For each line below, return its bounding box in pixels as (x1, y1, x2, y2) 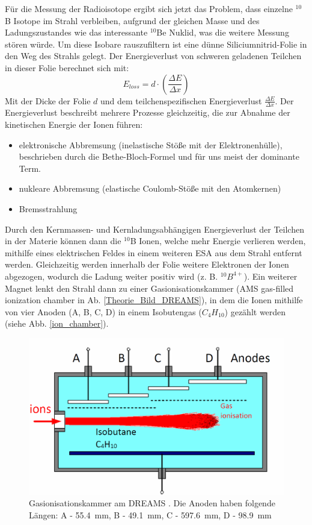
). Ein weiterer (243, 269, 298, 282)
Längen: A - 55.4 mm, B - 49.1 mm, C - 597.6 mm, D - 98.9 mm (29, 508, 272, 521)
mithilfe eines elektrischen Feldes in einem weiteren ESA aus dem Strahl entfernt (5, 246, 302, 259)
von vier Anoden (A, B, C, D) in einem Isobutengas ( (5, 305, 202, 318)
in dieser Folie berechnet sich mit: (5, 61, 129, 74)
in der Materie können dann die (5, 234, 121, 247)
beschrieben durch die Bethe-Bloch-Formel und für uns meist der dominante (19, 150, 299, 163)
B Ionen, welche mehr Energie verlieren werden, (130, 234, 306, 247)
